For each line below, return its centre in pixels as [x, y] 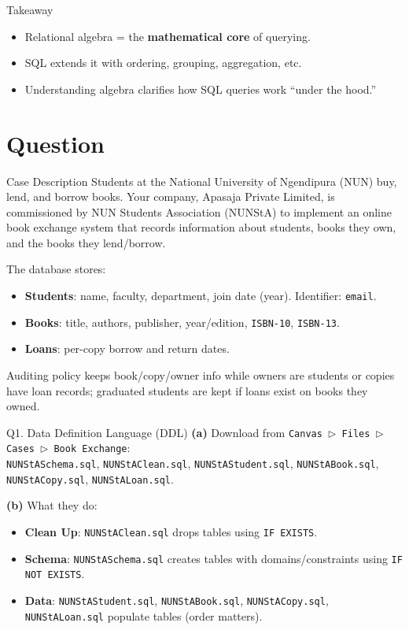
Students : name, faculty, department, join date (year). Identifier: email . [201, 296]
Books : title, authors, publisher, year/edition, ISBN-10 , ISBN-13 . [182, 322]
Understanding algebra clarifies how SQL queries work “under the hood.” [201, 89]
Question [55, 143]
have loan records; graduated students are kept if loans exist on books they [187, 390]
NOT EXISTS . [55, 574]
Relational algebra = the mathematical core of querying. [168, 36]
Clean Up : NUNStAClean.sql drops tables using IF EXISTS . [171, 531]
